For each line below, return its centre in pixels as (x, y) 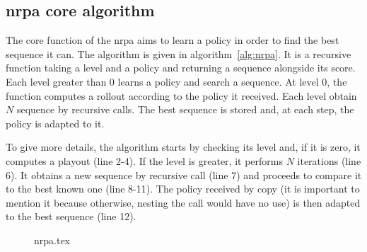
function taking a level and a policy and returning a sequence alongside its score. (181, 68)
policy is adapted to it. (55, 123)
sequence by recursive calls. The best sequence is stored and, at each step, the (185, 109)
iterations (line (329, 160)
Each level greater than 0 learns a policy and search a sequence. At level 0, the (176, 81)
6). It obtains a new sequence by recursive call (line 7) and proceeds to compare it (184, 174)
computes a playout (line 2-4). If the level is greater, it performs (144, 160)
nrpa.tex (52, 240)
